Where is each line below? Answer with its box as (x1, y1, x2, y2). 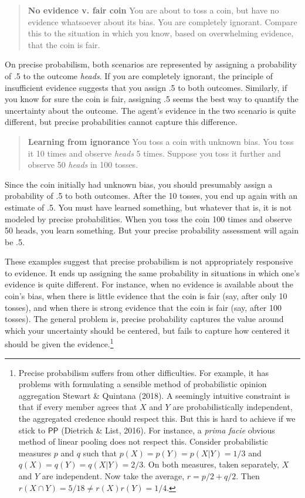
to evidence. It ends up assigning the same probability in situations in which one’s (5, 266, 300, 279)
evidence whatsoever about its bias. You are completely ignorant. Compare (28, 15, 297, 28)
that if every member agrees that (18, 401, 137, 413)
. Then (236, 470, 260, 482)
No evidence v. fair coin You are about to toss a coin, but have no (28, 4, 279, 16)
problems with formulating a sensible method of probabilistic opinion (18, 378, 267, 390)
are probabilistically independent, (172, 401, 293, 413)
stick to (18, 424, 45, 436)
